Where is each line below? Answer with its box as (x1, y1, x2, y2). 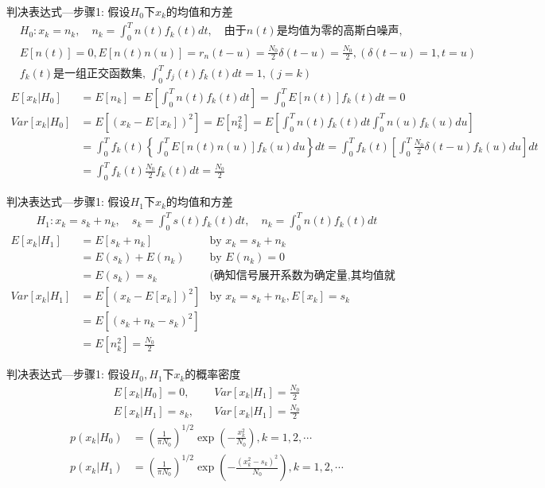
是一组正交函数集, (53, 68, 146, 80)
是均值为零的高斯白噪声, (276, 25, 403, 37)
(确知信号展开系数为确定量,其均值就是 (209, 270, 395, 282)
